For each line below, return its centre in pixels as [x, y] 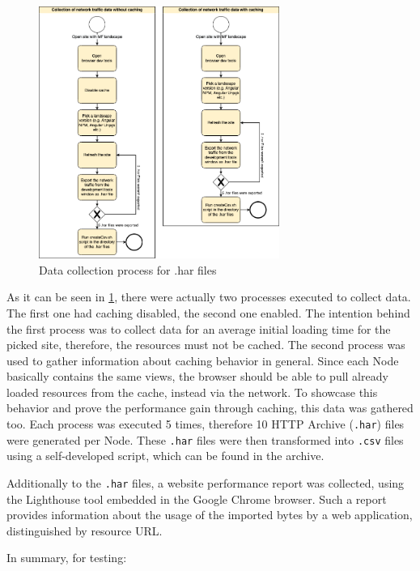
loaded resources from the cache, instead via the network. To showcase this [192, 392]
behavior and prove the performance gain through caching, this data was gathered [210, 408]
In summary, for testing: [67, 558]
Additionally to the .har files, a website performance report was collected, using [206, 482]
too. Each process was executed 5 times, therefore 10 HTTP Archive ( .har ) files [206, 424]
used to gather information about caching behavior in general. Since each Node [203, 360]
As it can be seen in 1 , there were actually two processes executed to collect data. [209, 297]
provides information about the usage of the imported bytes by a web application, [210, 515]
